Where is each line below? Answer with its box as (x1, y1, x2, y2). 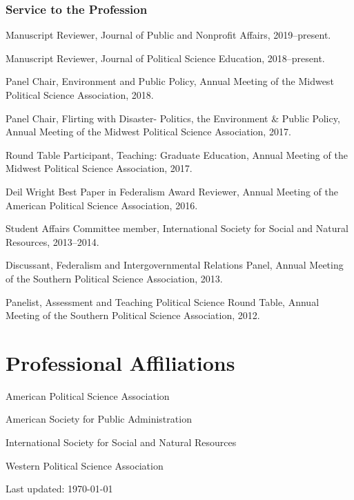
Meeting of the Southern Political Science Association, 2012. (6, 308, 260, 323)
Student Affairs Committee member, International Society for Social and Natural (6, 221, 348, 235)
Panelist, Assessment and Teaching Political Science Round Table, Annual (6, 294, 319, 309)
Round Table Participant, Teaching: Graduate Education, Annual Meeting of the (6, 147, 348, 162)
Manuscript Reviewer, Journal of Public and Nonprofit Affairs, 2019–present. (6, 28, 331, 42)
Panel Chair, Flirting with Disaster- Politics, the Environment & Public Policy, (6, 110, 340, 125)
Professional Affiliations (6, 348, 235, 376)
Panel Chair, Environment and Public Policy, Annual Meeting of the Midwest (6, 74, 334, 88)
